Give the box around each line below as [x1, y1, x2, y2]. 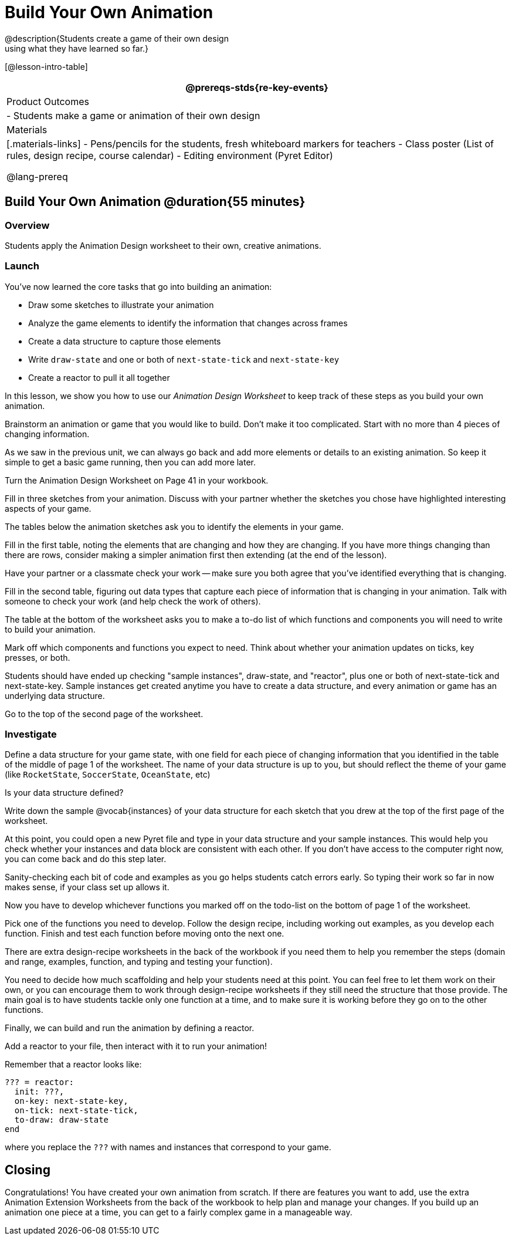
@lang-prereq [6, 170, 68, 183]
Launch [5, 260, 39, 272]
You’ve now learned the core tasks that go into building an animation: [5, 281, 272, 292]
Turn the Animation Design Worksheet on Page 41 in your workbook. [5, 475, 269, 485]
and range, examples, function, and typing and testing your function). [5, 957, 273, 967]
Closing [5, 1162, 50, 1177]
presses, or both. [5, 652, 70, 663]
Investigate [5, 728, 57, 741]
